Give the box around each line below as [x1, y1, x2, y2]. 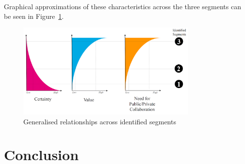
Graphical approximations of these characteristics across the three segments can [4, 1, 241, 11]
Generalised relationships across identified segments [23, 116, 176, 126]
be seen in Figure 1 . [4, 11, 64, 21]
